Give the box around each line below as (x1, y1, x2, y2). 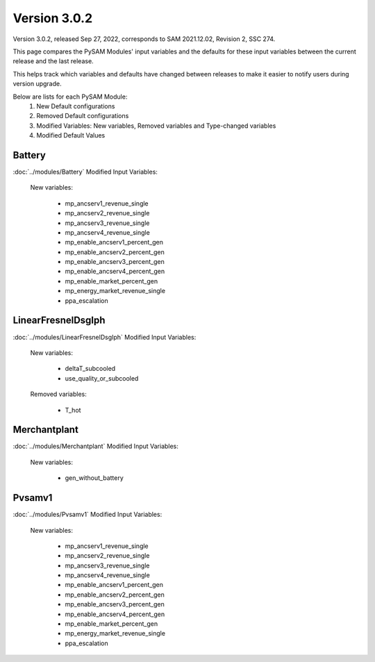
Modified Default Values (36, 131, 106, 140)
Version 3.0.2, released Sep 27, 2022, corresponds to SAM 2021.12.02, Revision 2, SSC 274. (12, 35, 276, 43)
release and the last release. (12, 57, 94, 65)
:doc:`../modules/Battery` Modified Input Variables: (12, 167, 158, 176)
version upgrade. (12, 80, 62, 88)
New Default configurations (36, 101, 115, 110)
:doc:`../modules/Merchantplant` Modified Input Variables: (12, 442, 178, 451)
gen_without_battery (65, 474, 124, 482)
